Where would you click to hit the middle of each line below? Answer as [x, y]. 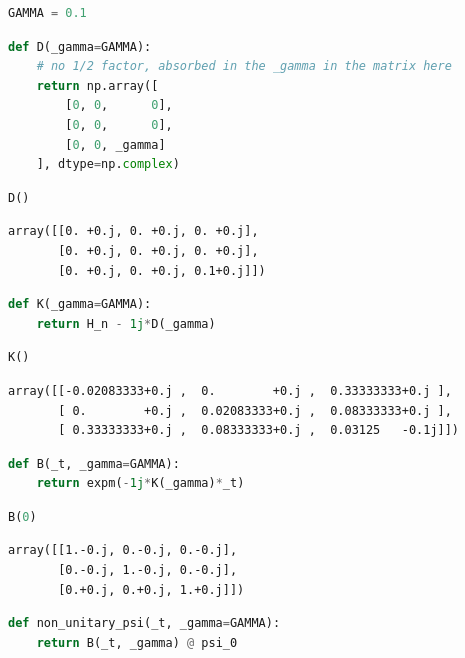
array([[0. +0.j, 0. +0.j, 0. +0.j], [133, 231]
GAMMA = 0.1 [47, 13]
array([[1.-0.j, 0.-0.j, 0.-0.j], [123, 550]
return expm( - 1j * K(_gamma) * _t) [140, 483]
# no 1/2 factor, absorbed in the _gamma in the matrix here [244, 66]
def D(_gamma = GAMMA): [80, 46]
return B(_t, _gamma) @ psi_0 [137, 642]
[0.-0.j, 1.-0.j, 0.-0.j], [148, 570]
